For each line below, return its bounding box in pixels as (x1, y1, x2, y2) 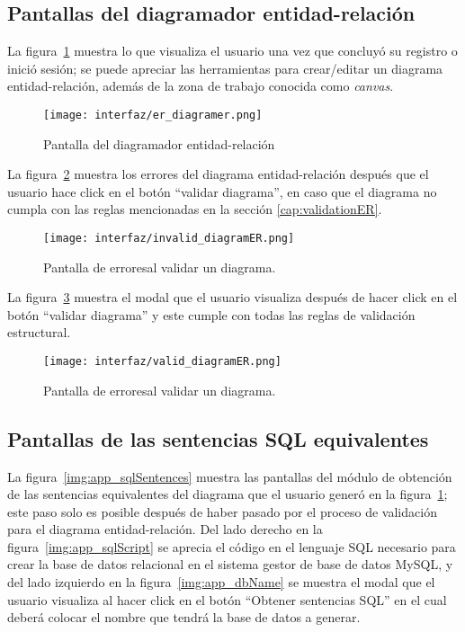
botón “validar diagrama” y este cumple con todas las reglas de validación (7, 305, 416, 324)
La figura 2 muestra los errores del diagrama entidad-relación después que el (7, 165, 429, 183)
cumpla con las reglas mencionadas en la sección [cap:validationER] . (7, 200, 382, 218)
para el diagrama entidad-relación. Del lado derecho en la (7, 520, 323, 539)
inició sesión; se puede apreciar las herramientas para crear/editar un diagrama (7, 58, 443, 77)
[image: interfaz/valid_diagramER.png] (43, 355, 282, 369)
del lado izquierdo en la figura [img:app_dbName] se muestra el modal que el (7, 573, 435, 592)
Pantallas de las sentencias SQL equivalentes (7, 424, 429, 452)
